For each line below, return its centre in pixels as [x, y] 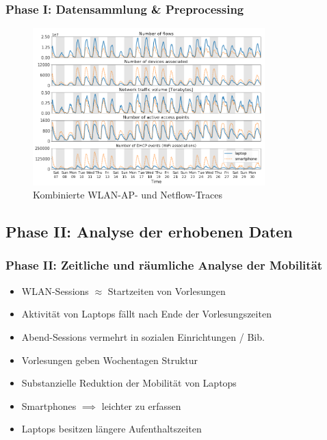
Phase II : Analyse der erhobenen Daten [149, 232]
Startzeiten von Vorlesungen [167, 290]
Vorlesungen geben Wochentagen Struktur [110, 360]
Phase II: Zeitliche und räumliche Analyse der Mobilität [164, 265]
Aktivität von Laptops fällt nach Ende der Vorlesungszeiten [146, 314]
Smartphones [49, 405]
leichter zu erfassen [141, 405]
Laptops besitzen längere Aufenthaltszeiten [112, 429]
